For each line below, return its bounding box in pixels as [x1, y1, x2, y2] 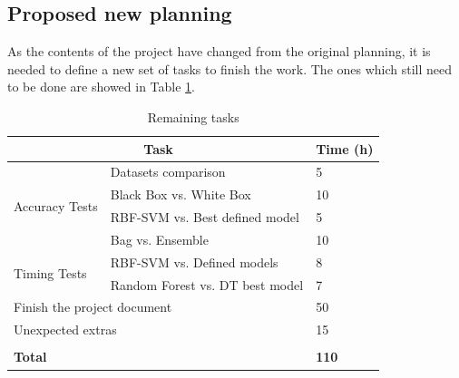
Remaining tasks [147, 107, 239, 126]
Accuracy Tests [14, 196, 98, 215]
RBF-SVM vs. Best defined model [110, 208, 299, 227]
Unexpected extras [14, 320, 117, 339]
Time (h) [316, 139, 374, 158]
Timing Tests [14, 264, 87, 283]
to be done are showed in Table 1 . [7, 77, 196, 96]
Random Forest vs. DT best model [110, 275, 304, 294]
